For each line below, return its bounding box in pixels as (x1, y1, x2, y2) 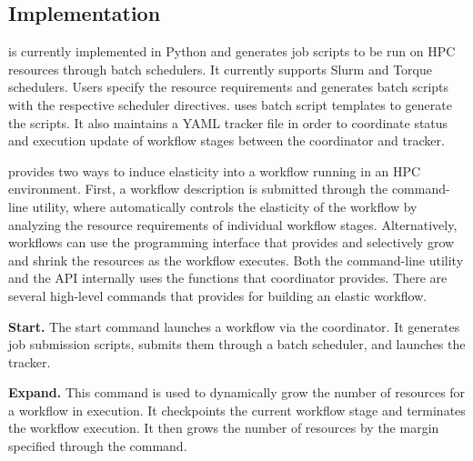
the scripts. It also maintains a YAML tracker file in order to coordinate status (8, 113, 448, 132)
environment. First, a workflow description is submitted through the (8, 179, 388, 198)
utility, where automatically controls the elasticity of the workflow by (32, 196, 418, 215)
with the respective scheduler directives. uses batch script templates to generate (8, 95, 452, 114)
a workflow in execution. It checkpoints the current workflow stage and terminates (8, 400, 466, 419)
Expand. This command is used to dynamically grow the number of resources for (8, 383, 466, 402)
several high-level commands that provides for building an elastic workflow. (8, 286, 428, 305)
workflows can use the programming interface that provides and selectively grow (8, 233, 455, 252)
